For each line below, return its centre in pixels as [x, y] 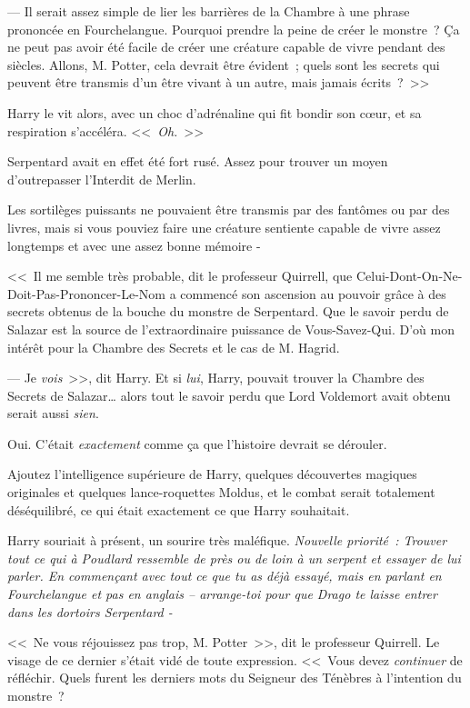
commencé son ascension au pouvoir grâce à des [313, 293]
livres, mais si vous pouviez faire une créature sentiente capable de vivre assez [224, 227]
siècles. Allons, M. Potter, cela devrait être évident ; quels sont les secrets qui [224, 64]
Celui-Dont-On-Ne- [409, 276]
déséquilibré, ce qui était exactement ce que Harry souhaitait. [179, 509]
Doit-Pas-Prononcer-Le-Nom [86, 293]
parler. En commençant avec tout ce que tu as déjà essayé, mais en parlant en [225, 576]
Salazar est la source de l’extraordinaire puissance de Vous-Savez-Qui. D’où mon [231, 329]
